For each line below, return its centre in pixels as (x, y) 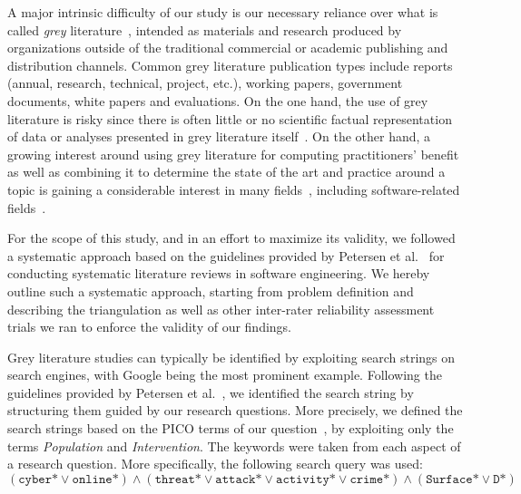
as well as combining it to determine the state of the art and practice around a (226, 172)
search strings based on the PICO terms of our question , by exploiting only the (231, 428)
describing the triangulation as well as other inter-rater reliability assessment (221, 309)
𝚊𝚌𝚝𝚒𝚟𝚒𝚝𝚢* (306, 479)
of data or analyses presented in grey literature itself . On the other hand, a (219, 136)
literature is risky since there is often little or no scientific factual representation (230, 118)
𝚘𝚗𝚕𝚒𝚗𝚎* (95, 479)
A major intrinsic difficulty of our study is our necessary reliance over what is (223, 12)
